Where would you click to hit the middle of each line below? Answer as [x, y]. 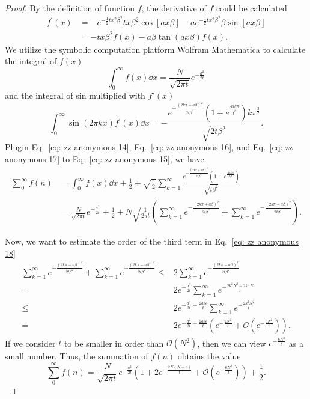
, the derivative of [174, 8]
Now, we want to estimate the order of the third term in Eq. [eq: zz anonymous [152, 241]
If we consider [30, 343]
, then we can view [232, 343]
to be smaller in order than [114, 343]
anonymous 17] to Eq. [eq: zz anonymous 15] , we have [105, 159]
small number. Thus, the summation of [77, 356]
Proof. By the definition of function [70, 8]
